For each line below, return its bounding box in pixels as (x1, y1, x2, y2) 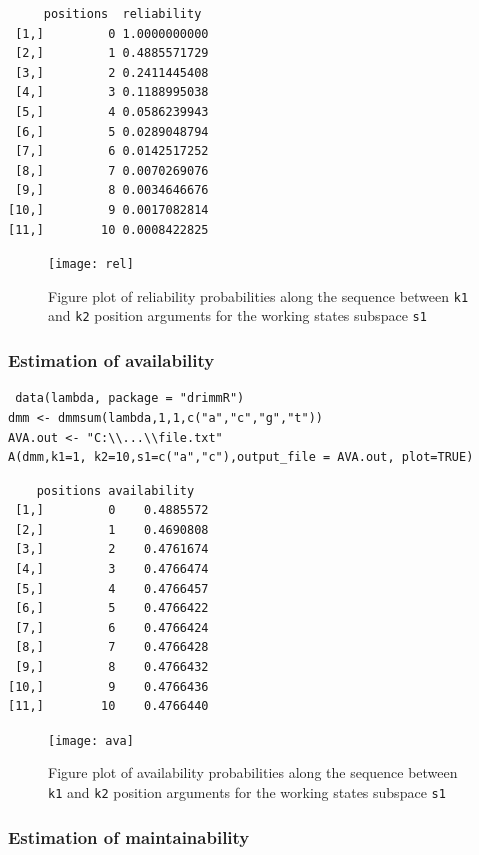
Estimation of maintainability (8, 824, 250, 849)
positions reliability (43, 7, 202, 21)
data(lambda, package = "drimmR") (15, 391, 245, 406)
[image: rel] (48, 257, 134, 272)
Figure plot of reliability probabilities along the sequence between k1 (48, 285, 469, 306)
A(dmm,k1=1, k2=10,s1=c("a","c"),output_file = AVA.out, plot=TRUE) (8, 450, 474, 465)
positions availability (36, 483, 195, 498)
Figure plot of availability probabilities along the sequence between (48, 762, 458, 783)
